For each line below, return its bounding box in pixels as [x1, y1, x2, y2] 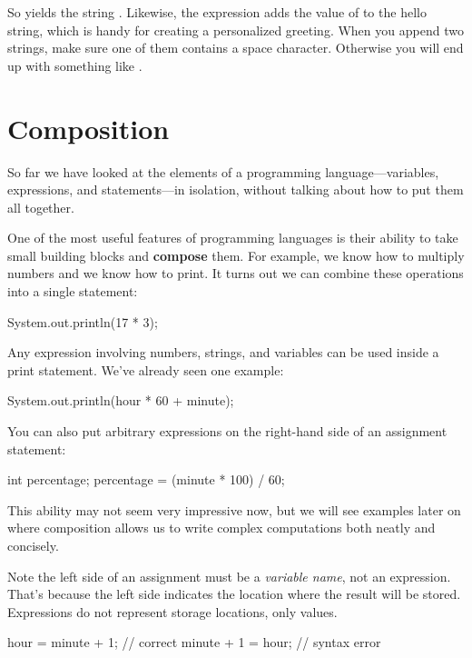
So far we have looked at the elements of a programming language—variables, [7, 162, 439, 181]
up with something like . [7, 55, 143, 75]
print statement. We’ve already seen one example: [7, 360, 284, 379]
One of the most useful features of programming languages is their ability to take [7, 228, 458, 247]
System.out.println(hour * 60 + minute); [7, 391, 234, 410]
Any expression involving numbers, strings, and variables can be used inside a [7, 343, 439, 362]
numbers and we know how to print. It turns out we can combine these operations [7, 264, 464, 283]
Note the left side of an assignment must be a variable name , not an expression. [7, 566, 451, 585]
